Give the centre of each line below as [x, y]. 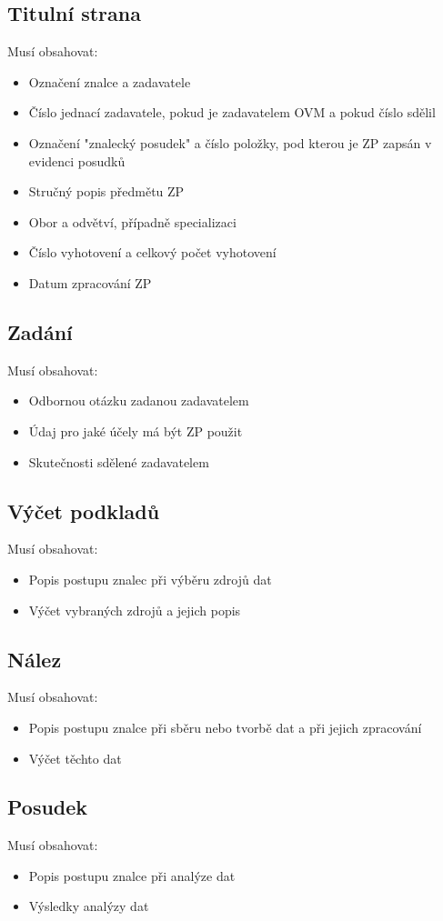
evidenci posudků [77, 160]
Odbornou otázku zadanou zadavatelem [139, 400]
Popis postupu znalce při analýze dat [132, 875]
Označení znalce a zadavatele [110, 81]
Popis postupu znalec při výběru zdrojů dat [150, 579]
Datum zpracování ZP [90, 282]
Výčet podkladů [84, 511]
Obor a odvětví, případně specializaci [132, 221]
